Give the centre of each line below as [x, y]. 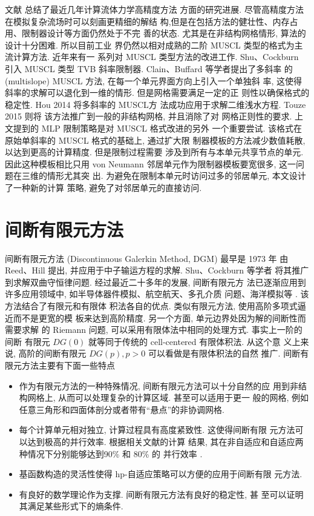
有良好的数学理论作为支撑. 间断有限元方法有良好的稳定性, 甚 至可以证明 [161, 494]
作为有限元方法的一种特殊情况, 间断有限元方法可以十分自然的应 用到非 [159, 385]
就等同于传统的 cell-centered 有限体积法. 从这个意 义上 [195, 341]
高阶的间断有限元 [52, 353]
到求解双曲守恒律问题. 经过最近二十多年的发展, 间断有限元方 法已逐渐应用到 [155, 282]
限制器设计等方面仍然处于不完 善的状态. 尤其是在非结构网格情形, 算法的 [164, 33]
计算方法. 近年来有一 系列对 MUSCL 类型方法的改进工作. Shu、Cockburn [156, 57]
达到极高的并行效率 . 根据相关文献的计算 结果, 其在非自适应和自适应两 [165, 441]
